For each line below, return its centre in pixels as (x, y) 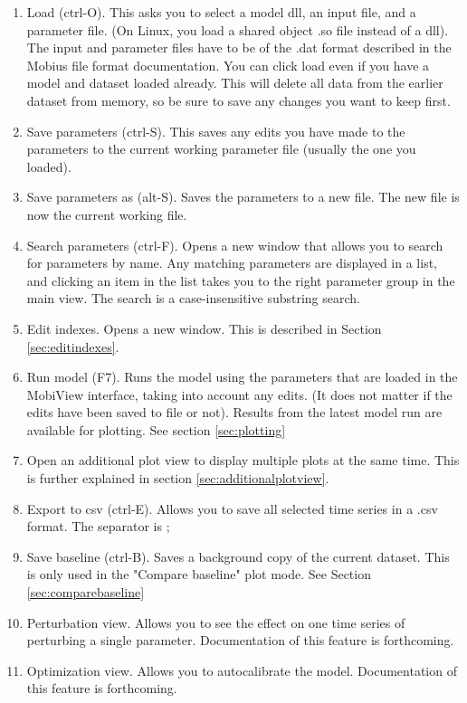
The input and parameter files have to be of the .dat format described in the (239, 47)
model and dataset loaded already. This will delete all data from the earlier (235, 83)
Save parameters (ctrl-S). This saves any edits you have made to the (216, 131)
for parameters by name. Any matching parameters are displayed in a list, (232, 263)
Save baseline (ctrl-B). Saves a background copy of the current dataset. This (238, 556)
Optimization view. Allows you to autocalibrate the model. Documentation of (242, 670)
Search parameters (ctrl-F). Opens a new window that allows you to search (235, 245)
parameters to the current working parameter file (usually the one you (221, 149)
